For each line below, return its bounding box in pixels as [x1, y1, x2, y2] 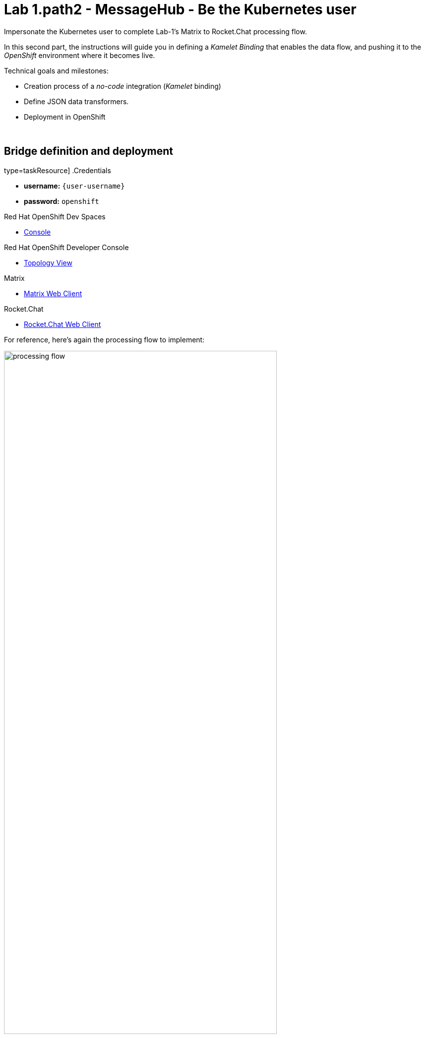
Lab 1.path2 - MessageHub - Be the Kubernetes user [4, 1, 357, 18]
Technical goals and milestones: [4, 66, 109, 75]
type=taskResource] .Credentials [4, 166, 111, 175]
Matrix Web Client [24, 289, 82, 298]
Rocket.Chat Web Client [24, 320, 101, 328]
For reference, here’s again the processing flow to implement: [4, 335, 205, 344]
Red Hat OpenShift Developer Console [4, 243, 129, 252]
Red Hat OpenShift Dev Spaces [4, 212, 106, 221]
